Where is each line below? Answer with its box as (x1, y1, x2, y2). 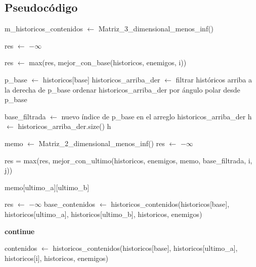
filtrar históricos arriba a (176, 74, 252, 84)
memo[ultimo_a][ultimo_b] (5, 182, 90, 192)
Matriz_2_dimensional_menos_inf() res (38, 138, 165, 148)
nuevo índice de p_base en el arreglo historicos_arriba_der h (61, 111, 252, 121)
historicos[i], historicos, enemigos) (5, 252, 109, 263)
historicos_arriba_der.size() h (18, 121, 111, 131)
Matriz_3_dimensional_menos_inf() (98, 23, 214, 34)
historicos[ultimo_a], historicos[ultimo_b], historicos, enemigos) (5, 208, 202, 219)
